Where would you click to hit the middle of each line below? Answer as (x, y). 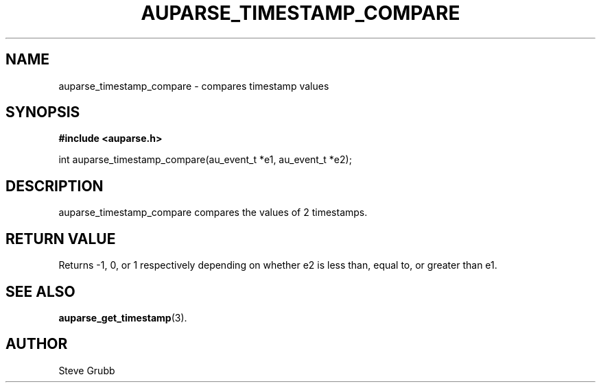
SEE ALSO (40, 291)
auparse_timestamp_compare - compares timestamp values (194, 86)
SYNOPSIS (43, 112)
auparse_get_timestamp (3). (123, 317)
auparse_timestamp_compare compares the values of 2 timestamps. (213, 213)
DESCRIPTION (55, 186)
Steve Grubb (87, 370)
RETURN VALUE (61, 239)
